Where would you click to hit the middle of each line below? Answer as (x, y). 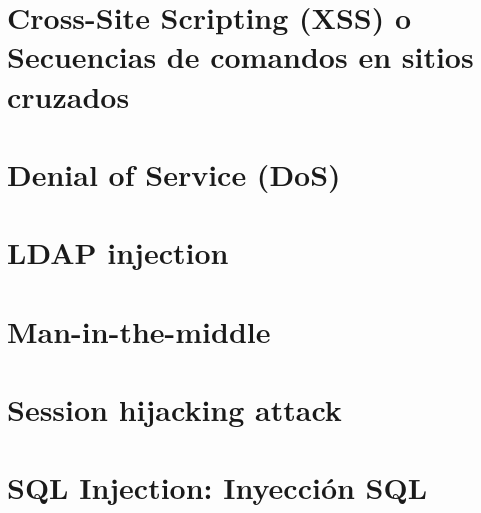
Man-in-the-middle (139, 330)
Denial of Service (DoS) (174, 173)
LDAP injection (118, 252)
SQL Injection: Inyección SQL (217, 487)
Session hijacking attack (174, 409)
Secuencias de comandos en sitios (240, 56)
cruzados (68, 95)
